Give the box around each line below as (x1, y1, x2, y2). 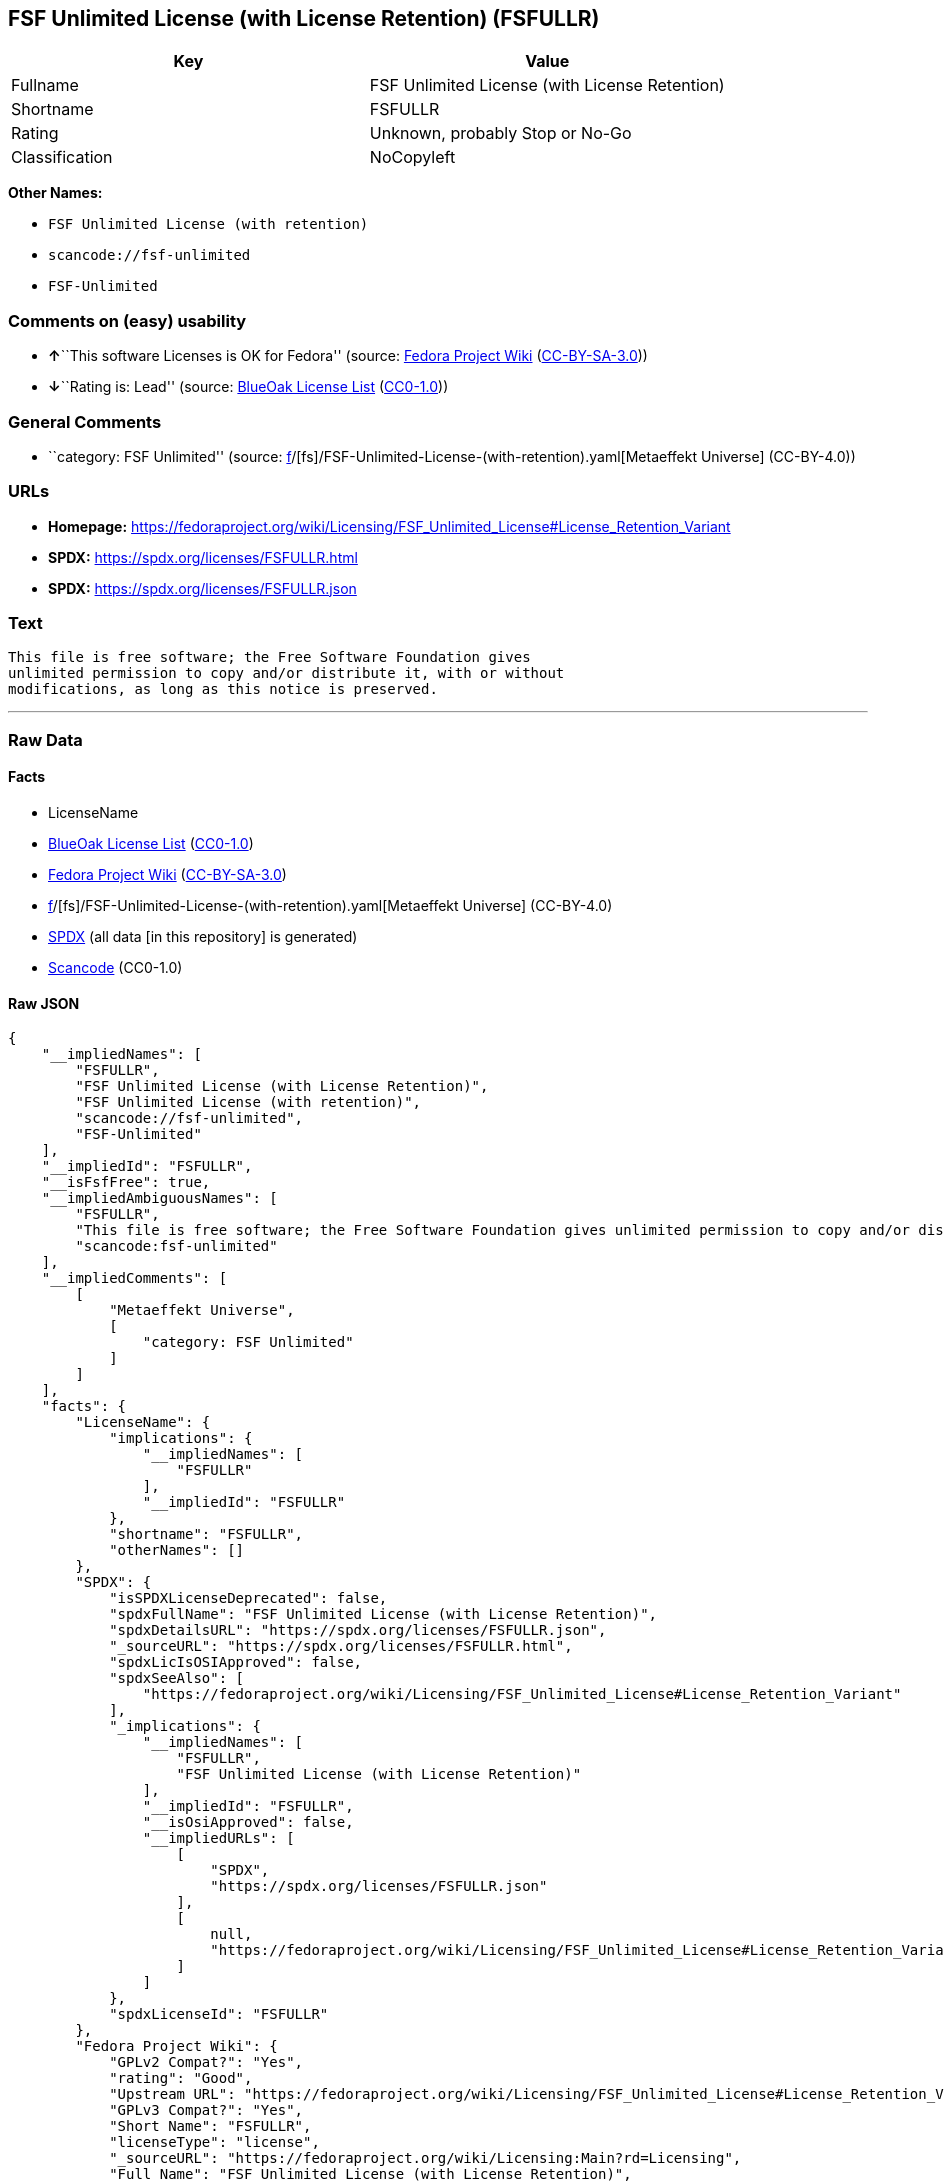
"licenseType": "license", (109, 2134, 320, 2151)
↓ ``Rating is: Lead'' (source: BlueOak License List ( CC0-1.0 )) (48, 378, 449, 396)
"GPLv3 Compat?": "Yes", (109, 2102, 304, 2119)
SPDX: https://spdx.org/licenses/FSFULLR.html (48, 548, 358, 566)
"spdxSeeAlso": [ (109, 1670, 245, 1687)
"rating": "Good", (109, 2070, 253, 2087)
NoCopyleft (369, 147, 456, 168)
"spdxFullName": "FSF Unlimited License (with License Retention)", (109, 1606, 658, 1623)
